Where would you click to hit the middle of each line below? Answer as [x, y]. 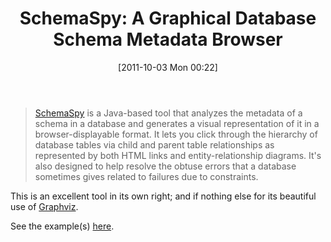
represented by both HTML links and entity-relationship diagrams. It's [178, 155]
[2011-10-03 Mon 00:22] [168, 67]
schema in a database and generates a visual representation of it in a [177, 123]
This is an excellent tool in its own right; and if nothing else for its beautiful [163, 196]
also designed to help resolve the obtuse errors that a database [165, 166]
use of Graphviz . [44, 206]
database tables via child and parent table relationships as [154, 144]
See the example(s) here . [62, 226]
